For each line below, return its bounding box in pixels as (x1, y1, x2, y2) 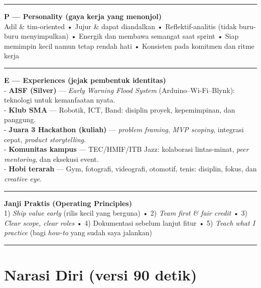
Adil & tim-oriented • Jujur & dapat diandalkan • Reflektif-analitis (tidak (4, 21, 237, 31)
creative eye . (4, 173, 42, 183)
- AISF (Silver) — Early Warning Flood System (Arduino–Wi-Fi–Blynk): (4, 84, 235, 95)
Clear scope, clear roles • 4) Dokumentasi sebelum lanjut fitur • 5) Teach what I (4, 217, 255, 228)
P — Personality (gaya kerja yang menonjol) (4, 11, 162, 21)
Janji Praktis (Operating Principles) (4, 198, 132, 208)
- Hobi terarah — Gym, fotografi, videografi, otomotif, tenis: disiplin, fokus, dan (4, 163, 257, 174)
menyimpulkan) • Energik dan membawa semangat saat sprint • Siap (21, 31, 239, 41)
